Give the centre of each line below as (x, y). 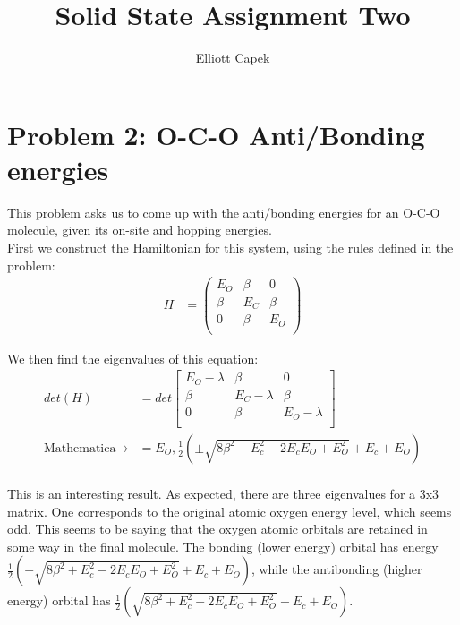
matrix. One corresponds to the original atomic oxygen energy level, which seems (230, 511)
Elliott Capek (233, 58)
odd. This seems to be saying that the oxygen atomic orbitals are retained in (217, 529)
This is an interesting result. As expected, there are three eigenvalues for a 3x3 (223, 493)
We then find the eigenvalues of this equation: (133, 358)
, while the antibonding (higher (336, 569)
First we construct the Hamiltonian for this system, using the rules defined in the (230, 248)
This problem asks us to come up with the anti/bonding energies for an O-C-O (224, 212)
